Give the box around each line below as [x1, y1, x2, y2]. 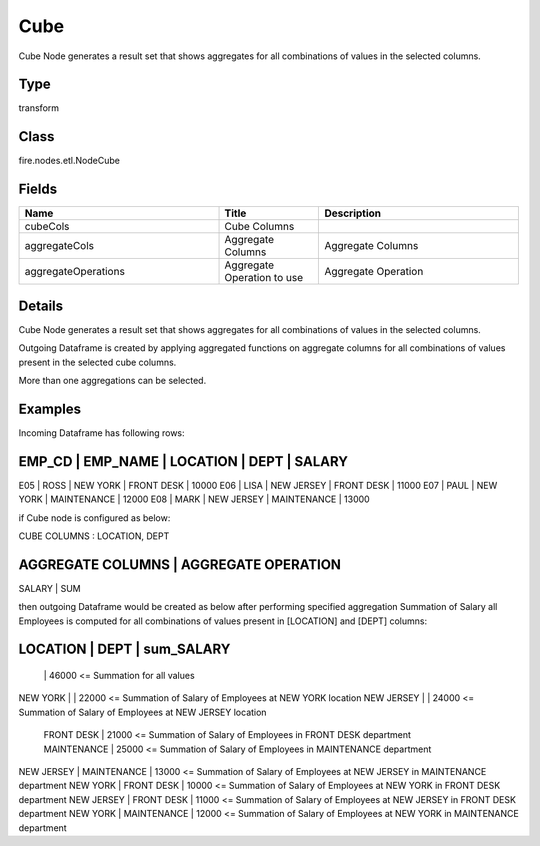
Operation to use [224, 271, 304, 285]
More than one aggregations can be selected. [18, 374, 207, 386]
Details [18, 297, 64, 314]
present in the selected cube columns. [18, 356, 177, 368]
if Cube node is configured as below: [18, 511, 171, 524]
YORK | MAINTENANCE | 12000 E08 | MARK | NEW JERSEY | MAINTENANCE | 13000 [18, 493, 370, 505]
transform [18, 102, 60, 114]
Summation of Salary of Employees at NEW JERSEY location [18, 706, 267, 718]
